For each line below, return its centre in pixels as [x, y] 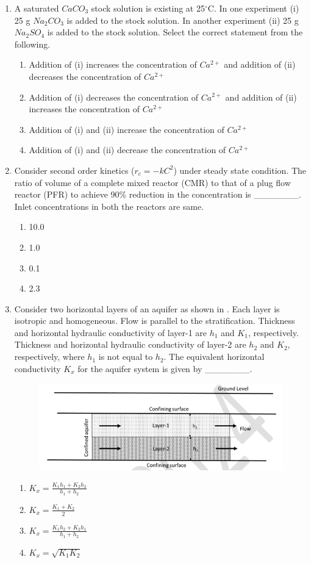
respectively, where [49, 357]
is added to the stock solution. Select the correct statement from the [175, 32]
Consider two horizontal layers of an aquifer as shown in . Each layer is [147, 308]
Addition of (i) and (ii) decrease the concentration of [127, 150]
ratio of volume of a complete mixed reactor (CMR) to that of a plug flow [152, 182]
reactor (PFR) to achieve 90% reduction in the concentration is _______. [158, 194]
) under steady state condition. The [240, 170]
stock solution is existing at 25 [148, 8]
